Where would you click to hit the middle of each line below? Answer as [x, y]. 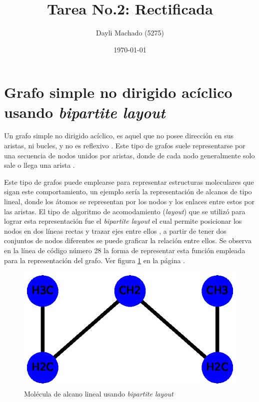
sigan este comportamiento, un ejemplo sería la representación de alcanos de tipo [128, 192]
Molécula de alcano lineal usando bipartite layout [99, 393]
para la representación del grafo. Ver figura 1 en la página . [95, 260]
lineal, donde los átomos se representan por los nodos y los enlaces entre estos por [129, 201]
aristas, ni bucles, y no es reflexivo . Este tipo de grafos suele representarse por [125, 146]
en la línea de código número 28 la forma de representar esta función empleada [125, 250]
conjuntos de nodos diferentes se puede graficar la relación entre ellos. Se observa [128, 240]
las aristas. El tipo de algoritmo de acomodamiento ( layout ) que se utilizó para [125, 211]
